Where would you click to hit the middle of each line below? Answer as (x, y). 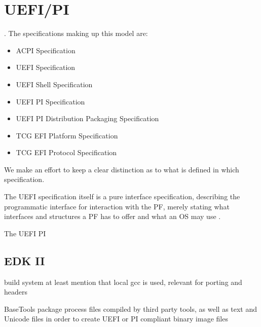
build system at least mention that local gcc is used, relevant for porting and (123, 282)
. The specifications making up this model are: (76, 33)
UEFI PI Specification (50, 101)
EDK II (25, 260)
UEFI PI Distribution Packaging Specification (87, 118)
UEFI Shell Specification (54, 84)
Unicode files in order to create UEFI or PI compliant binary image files (116, 319)
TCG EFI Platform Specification (67, 135)
